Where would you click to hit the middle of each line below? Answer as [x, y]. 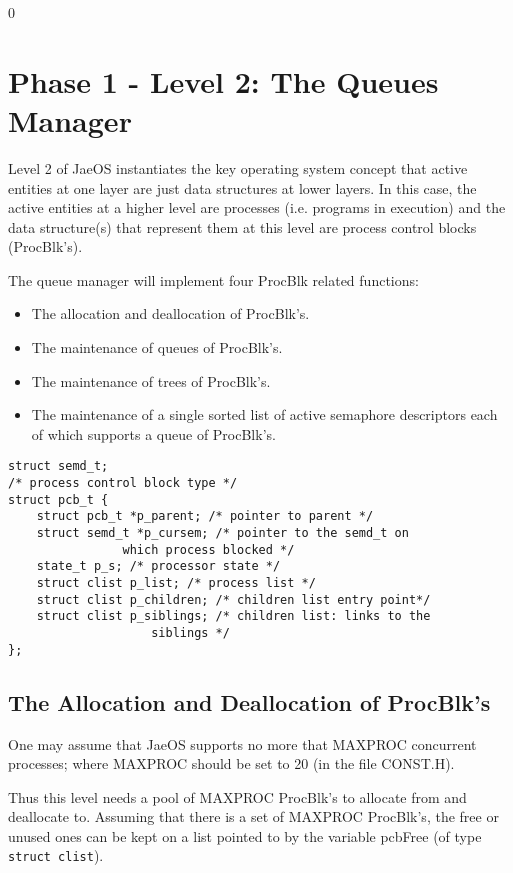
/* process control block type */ [123, 483]
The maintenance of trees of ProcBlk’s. [151, 380]
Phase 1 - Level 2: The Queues [223, 80]
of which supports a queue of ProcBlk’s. [153, 433]
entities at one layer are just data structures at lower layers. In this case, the [242, 187]
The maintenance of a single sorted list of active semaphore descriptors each [264, 414]
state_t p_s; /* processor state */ [158, 566]
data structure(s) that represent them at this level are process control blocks [242, 226]
